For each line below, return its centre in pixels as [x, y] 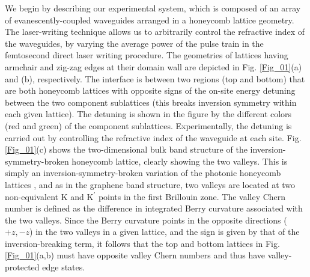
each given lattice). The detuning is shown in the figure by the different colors [148, 114]
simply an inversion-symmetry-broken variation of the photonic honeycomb [143, 173]
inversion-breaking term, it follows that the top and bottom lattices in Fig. [142, 243]
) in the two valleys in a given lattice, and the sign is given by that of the [165, 232]
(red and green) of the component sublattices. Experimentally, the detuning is [148, 125]
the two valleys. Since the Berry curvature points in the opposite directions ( [146, 220]
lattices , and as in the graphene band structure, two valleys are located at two [150, 184]
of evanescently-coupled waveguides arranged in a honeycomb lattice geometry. [150, 20]
